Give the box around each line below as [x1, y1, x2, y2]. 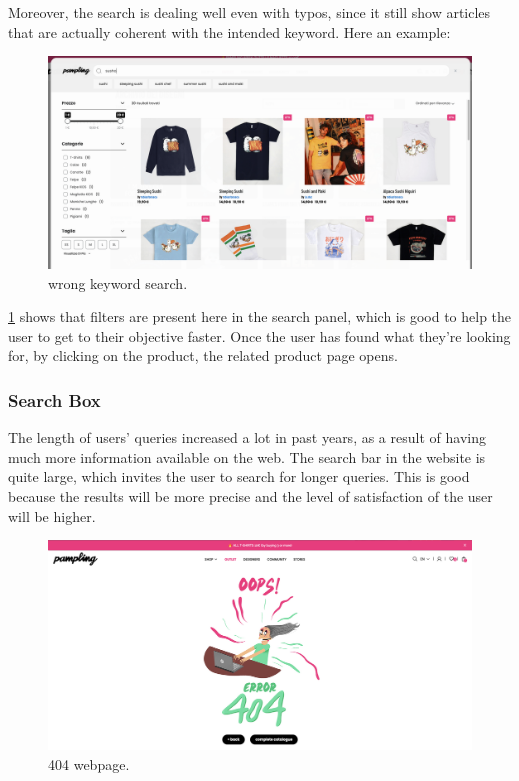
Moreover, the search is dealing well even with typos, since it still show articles [8, 2, 491, 22]
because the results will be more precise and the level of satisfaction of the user [8, 485, 493, 506]
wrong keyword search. [48, 272, 188, 293]
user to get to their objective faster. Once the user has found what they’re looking [8, 325, 511, 346]
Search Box [8, 387, 101, 412]
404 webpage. [48, 753, 130, 774]
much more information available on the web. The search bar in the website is [8, 446, 486, 467]
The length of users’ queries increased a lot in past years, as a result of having [8, 427, 486, 448]
